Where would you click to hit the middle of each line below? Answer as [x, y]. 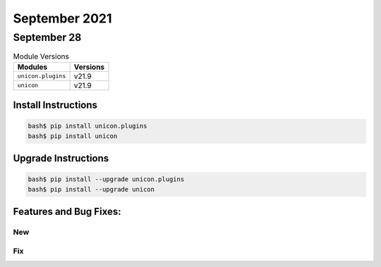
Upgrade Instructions [61, 159]
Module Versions [41, 56]
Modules [32, 67]
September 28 [47, 37]
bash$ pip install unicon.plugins [87, 126]
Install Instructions [55, 105]
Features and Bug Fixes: [67, 212]
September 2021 [62, 18]
